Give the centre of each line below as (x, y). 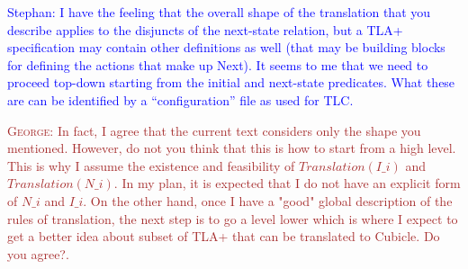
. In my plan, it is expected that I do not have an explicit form (287, 183)
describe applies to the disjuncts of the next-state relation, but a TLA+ (205, 29)
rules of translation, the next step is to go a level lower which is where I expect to (233, 218)
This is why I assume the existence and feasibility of (151, 165)
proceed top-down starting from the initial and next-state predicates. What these (231, 82)
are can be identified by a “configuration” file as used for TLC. (180, 99)
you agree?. (38, 253)
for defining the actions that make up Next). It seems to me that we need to (218, 64)
